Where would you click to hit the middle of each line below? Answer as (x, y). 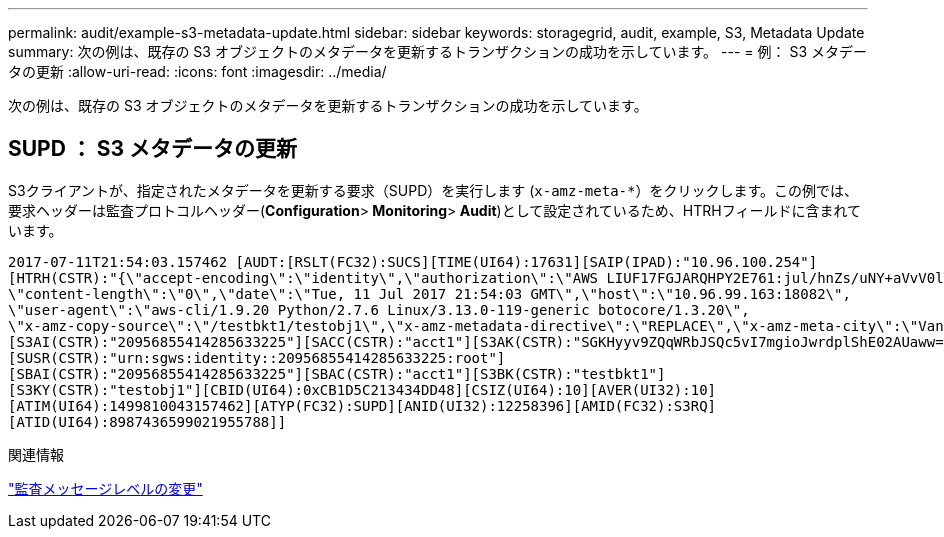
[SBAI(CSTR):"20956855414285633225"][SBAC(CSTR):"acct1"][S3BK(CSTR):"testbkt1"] (337, 373)
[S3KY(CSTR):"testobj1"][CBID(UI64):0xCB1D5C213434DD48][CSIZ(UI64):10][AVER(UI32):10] (362, 389)
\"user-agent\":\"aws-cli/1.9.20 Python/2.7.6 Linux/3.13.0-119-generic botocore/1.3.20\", (379, 309)
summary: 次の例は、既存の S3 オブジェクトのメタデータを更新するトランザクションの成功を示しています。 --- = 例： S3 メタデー (437, 51)
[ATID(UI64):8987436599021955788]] (147, 421)
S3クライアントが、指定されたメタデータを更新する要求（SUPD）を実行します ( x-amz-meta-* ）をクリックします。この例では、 (433, 190)
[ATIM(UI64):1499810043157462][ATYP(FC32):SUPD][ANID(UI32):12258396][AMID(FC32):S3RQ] (362, 405)
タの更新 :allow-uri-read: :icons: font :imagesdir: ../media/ (197, 71)
